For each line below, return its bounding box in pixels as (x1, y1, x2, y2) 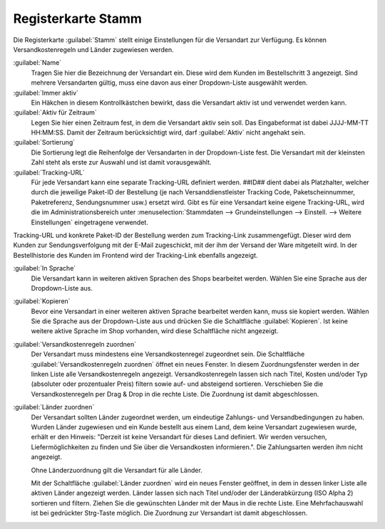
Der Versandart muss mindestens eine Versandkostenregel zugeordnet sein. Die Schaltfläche (31, 350, 305, 359)
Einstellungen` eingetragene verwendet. (31, 218, 149, 226)
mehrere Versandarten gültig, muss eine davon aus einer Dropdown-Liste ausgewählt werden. (31, 78, 308, 87)
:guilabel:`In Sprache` (13, 264, 76, 273)
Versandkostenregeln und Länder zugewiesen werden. (13, 45, 174, 53)
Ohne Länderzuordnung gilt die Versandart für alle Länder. (31, 466, 202, 474)
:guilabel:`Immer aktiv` (13, 88, 78, 97)
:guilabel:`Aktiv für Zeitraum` (13, 108, 98, 117)
